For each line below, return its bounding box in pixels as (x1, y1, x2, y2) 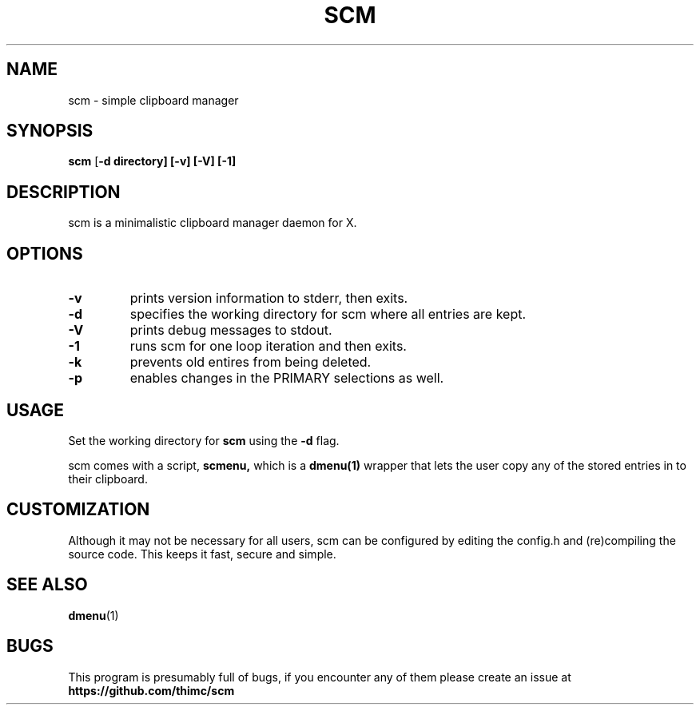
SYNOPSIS (6, 121, 93, 141)
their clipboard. (68, 471, 148, 486)
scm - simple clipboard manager (68, 93, 239, 107)
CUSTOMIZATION (6, 499, 150, 520)
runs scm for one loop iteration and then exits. (129, 338, 407, 355)
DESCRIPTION (6, 181, 121, 202)
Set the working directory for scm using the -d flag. (68, 433, 340, 447)
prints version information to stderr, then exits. (129, 290, 408, 307)
